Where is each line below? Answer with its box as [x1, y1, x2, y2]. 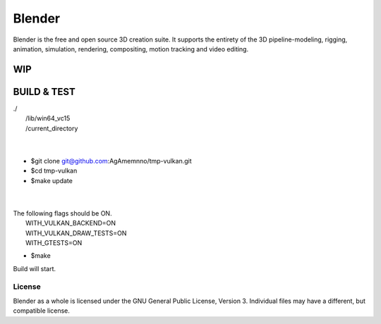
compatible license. [13, 306, 71, 315]
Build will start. [13, 264, 56, 273]
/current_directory [25, 124, 78, 132]
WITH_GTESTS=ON [25, 238, 83, 247]
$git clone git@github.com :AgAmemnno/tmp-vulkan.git [30, 156, 192, 165]
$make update [30, 176, 73, 185]
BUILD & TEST [13, 85, 75, 98]
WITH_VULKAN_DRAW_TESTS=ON [25, 229, 127, 237]
